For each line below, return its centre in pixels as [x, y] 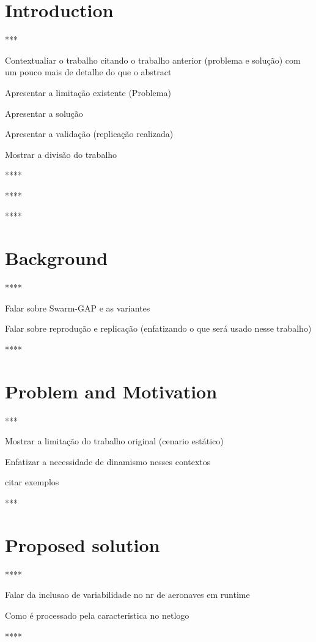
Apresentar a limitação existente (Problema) [88, 92]
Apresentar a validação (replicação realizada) [89, 134]
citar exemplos [32, 482]
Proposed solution [83, 544]
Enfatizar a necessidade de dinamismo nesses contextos [108, 461]
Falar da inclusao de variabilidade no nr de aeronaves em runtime [127, 595]
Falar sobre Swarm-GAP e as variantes [78, 308]
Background [57, 258]
